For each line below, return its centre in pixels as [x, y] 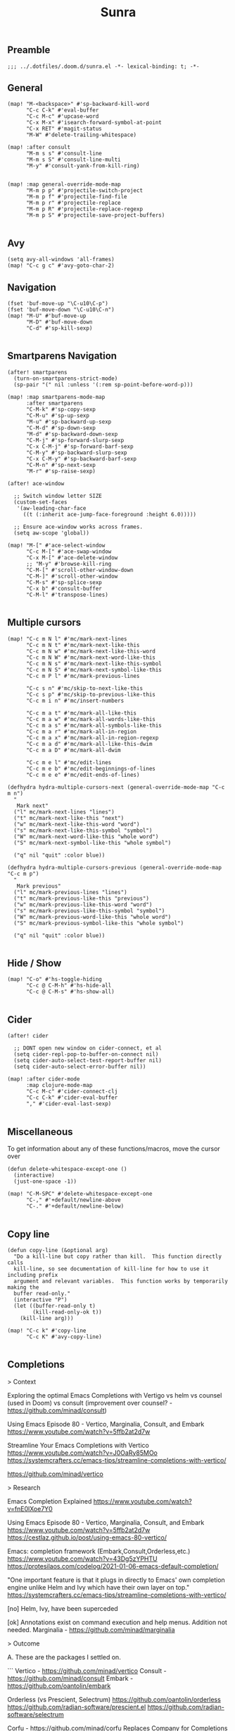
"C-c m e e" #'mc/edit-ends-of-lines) [83, 775]
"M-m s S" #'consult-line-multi [73, 160]
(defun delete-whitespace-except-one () [68, 1170]
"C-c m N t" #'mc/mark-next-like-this [83, 645]
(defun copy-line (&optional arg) [58, 1250]
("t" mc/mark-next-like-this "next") [69, 818]
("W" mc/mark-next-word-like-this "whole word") [86, 837]
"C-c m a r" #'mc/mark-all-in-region [81, 732]
